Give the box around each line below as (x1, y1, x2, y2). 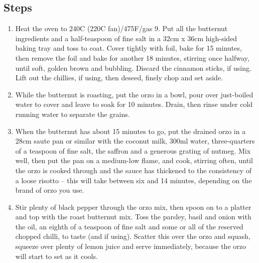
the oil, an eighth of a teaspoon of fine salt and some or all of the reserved (15, 221, 243, 231)
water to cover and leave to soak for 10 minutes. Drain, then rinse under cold (15, 99, 253, 109)
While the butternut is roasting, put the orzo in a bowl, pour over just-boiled (15, 89, 253, 99)
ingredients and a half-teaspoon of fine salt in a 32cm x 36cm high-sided (15, 33, 237, 43)
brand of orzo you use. (15, 185, 84, 195)
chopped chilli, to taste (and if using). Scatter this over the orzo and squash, (15, 231, 250, 241)
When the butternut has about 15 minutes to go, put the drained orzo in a (15, 125, 246, 136)
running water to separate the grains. (15, 108, 130, 119)
